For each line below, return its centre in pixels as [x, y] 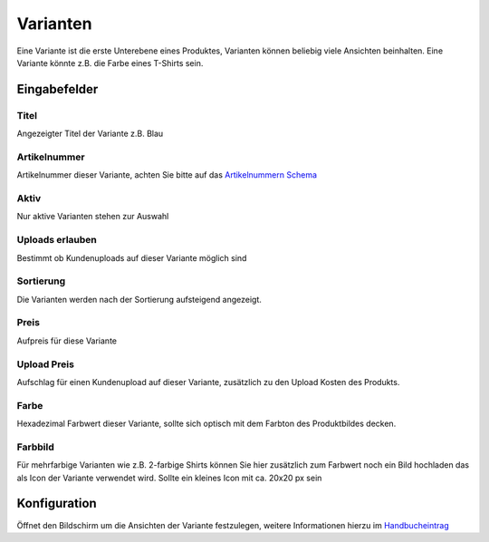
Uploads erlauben [57, 240]
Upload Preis [45, 364]
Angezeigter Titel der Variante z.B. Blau [90, 134]
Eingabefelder [58, 89]
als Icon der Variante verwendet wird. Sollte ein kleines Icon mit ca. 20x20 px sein [169, 478]
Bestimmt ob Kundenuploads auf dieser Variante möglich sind [132, 257]
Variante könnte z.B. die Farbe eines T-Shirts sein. [110, 63]
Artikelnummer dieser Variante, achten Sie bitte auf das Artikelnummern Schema [167, 175]
